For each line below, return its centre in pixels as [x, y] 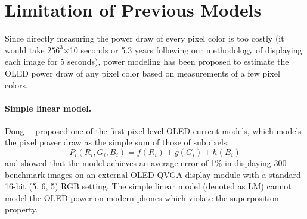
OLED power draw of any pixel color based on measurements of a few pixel [142, 73]
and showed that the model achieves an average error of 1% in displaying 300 [146, 163]
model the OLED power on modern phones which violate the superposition [142, 197]
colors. [17, 85]
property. [21, 209]
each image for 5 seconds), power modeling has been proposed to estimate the [147, 61]
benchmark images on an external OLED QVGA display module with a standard [153, 174]
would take [25, 50]
